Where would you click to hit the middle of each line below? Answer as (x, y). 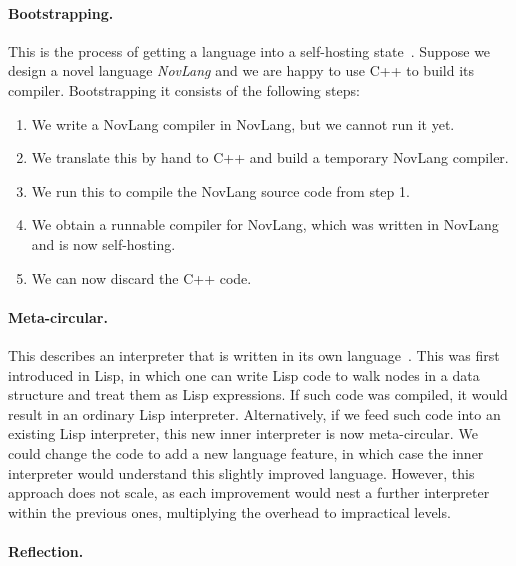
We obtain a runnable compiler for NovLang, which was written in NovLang (265, 224)
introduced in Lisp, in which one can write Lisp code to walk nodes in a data (244, 374)
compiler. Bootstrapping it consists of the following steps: (184, 89)
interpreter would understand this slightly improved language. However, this (241, 472)
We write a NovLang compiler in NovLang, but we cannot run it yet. (243, 123)
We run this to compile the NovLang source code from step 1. (220, 190)
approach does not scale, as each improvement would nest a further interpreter (249, 492)
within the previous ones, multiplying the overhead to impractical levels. (229, 511)
